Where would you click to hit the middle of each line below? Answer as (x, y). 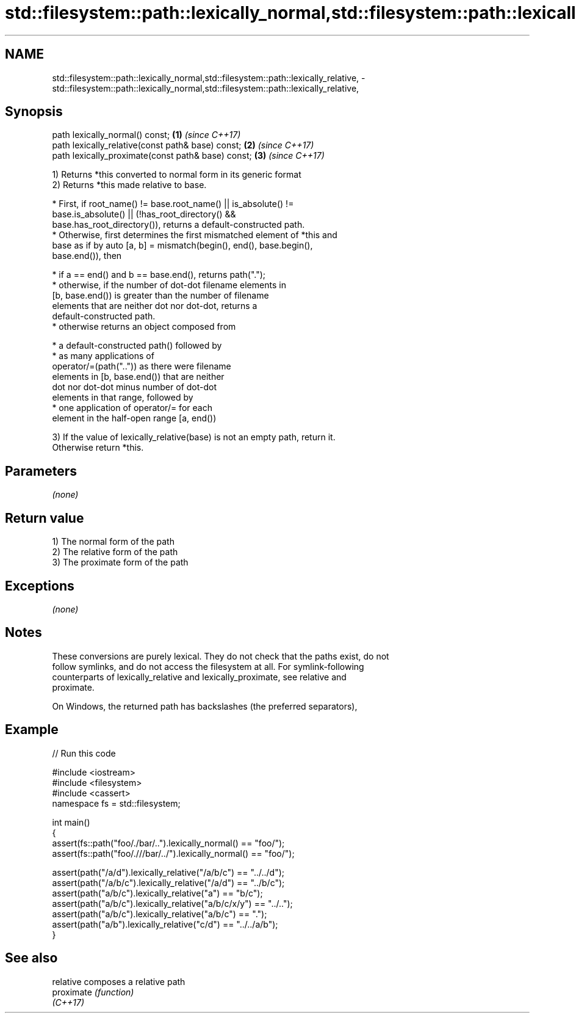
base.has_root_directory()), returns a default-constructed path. (178, 225)
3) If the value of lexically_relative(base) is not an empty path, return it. (194, 437)
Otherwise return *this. (98, 448)
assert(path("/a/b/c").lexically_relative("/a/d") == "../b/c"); (168, 882)
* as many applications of (103, 356)
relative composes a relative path (119, 981)
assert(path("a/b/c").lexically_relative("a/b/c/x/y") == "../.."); (172, 903)
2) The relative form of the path (115, 552)
